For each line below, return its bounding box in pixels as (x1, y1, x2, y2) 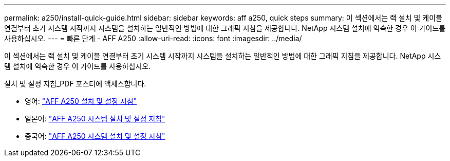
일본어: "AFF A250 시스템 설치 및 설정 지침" (25, 114, 165, 123)
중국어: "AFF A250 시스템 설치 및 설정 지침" (25, 132, 165, 140)
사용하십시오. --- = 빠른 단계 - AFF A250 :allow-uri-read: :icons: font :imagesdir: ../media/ (4, 34, 302, 43)
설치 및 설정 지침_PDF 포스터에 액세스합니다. (4, 79, 146, 88)
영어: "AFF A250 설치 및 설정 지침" (25, 97, 137, 105)
